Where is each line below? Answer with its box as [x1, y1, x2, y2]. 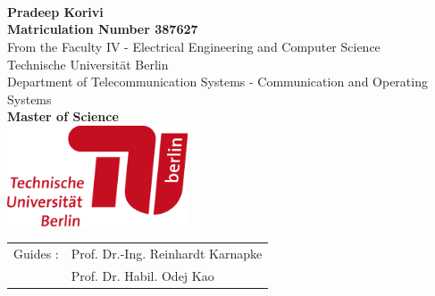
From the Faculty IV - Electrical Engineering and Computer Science [7, 37, 381, 55]
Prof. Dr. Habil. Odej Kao [71, 266, 214, 284]
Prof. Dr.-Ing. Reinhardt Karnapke [71, 243, 263, 262]
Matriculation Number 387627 [7, 20, 198, 38]
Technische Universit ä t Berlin [7, 54, 169, 73]
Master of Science [7, 107, 119, 126]
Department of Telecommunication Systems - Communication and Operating [7, 72, 428, 91]
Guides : [13, 243, 59, 262]
